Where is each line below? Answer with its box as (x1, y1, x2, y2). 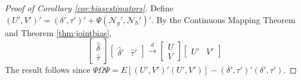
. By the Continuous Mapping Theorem (151, 13, 296, 25)
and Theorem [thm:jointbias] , (5, 26, 112, 39)
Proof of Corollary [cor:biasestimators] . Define (5, 2, 173, 14)
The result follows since (5, 63, 91, 76)
